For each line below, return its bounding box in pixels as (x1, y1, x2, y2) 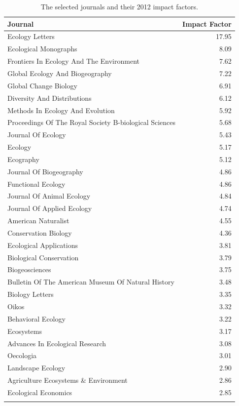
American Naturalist (7, 215, 69, 226)
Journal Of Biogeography (7, 166, 83, 176)
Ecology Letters (7, 31, 55, 41)
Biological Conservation (7, 252, 79, 262)
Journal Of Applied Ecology (7, 203, 92, 213)
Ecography (7, 154, 39, 164)
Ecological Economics (7, 387, 72, 397)
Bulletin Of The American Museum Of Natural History (7, 277, 174, 287)
